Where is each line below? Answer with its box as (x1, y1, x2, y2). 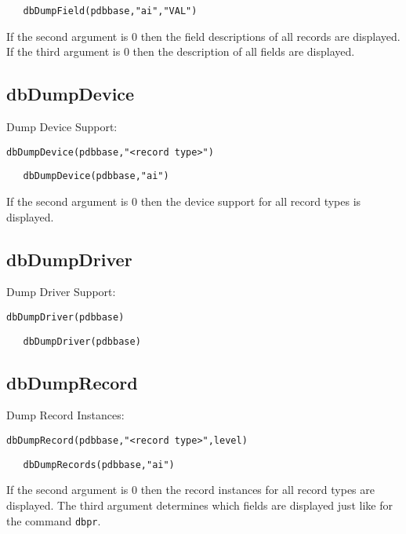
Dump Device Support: (6, 119, 118, 135)
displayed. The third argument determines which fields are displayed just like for (6, 496, 393, 513)
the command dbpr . (6, 512, 101, 529)
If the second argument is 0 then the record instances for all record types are (6, 481, 375, 498)
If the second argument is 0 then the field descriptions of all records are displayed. (6, 27, 401, 44)
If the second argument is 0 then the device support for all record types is (6, 192, 361, 209)
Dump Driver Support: (6, 283, 116, 300)
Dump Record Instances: (6, 407, 125, 423)
